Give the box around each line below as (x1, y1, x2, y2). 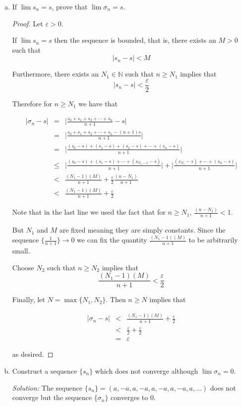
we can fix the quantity (77, 235, 147, 245)
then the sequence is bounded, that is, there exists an (54, 35, 216, 45)
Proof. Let (12, 18, 43, 28)
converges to (111, 392, 148, 403)
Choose (12, 262, 34, 272)
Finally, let (12, 294, 45, 305)
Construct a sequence (12, 365, 77, 376)
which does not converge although (95, 365, 198, 376)
